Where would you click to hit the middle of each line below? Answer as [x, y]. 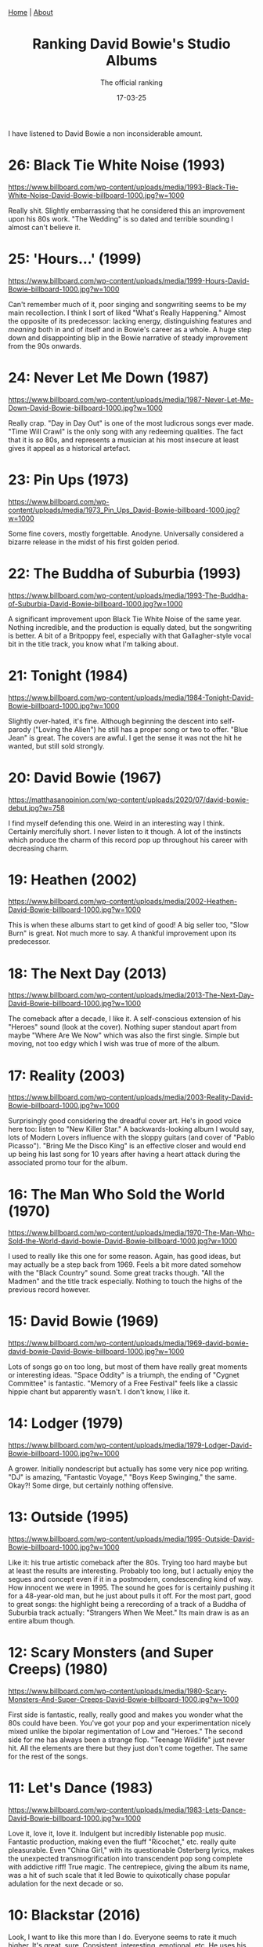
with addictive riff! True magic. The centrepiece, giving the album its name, [129, 1866]
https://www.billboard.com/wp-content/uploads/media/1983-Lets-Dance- [127, 1810]
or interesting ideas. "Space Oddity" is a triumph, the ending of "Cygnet [124, 1375]
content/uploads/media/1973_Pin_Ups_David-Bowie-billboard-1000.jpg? [124, 510]
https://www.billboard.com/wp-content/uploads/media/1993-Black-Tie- [123, 187]
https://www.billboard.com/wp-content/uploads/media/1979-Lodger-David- [130, 1445]
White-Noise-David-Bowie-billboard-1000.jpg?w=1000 [96, 195]
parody [20, 729]
